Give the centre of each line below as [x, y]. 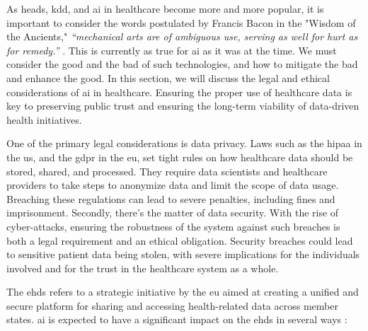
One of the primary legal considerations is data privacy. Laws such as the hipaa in [184, 143]
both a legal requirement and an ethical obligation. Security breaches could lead [180, 240]
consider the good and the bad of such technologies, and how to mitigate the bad [182, 64]
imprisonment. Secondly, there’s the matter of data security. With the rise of [173, 213]
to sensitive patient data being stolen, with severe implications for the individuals [183, 254]
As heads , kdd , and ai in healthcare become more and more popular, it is [165, 8]
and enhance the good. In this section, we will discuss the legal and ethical [168, 77]
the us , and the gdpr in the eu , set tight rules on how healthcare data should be [180, 157]
